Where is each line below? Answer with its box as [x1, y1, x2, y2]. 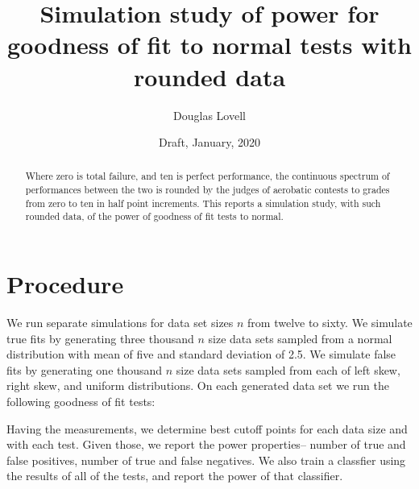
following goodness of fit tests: [6, 393, 156, 410]
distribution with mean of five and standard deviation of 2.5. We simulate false [6, 346, 396, 363]
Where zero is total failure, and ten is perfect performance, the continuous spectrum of [25, 169, 390, 183]
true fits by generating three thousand [6, 329, 194, 346]
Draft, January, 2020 [158, 134, 261, 151]
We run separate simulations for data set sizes [6, 314, 234, 331]
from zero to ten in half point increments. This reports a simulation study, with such [25, 196, 381, 209]
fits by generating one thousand [6, 361, 163, 378]
